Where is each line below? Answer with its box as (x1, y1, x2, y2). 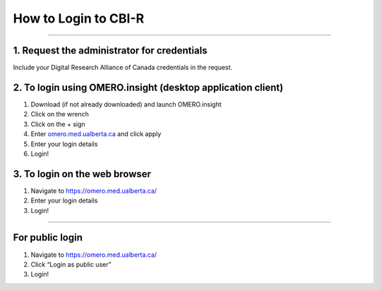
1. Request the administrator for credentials (13, 44, 207, 56)
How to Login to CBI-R (13, 11, 145, 26)
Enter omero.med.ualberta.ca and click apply (30, 130, 162, 138)
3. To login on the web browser (13, 168, 152, 180)
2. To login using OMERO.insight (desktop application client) (13, 81, 284, 93)
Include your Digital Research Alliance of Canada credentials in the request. (13, 64, 233, 72)
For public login (13, 231, 83, 243)
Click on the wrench (30, 110, 90, 119)
